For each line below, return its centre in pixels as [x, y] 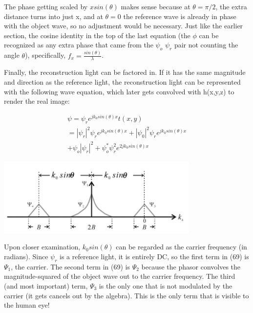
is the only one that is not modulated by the [166, 285]
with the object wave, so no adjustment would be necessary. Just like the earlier [124, 26]
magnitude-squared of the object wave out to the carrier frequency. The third [120, 276]
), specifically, [45, 55]
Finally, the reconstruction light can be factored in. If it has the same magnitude [125, 72]
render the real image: [37, 101]
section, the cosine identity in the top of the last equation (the [97, 35]
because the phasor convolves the [191, 266]
